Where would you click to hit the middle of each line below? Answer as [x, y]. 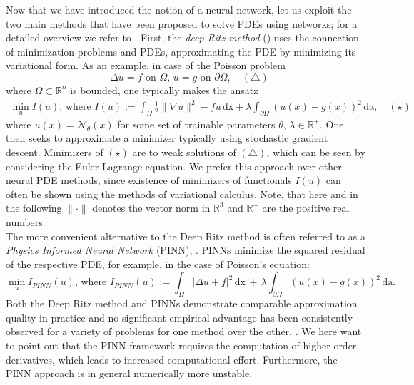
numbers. [26, 222]
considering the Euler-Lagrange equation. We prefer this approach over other [174, 166]
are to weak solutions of [184, 152]
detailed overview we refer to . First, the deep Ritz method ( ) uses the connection [182, 37]
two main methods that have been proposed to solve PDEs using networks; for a [182, 23]
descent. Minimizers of [55, 152]
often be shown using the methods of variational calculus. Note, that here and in [182, 194]
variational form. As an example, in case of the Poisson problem [146, 65]
